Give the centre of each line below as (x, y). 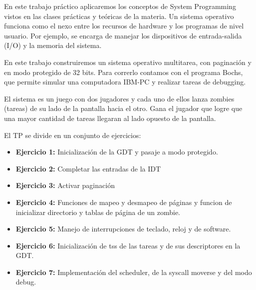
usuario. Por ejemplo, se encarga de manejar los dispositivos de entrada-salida (123, 35)
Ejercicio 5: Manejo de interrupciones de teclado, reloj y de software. (123, 229)
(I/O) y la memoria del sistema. (53, 45)
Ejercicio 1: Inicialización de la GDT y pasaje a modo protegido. (117, 152)
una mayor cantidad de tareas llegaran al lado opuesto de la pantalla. (110, 118)
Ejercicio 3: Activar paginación (65, 185)
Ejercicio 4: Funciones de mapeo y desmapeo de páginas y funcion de (124, 202)
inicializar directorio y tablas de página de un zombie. (98, 212)
